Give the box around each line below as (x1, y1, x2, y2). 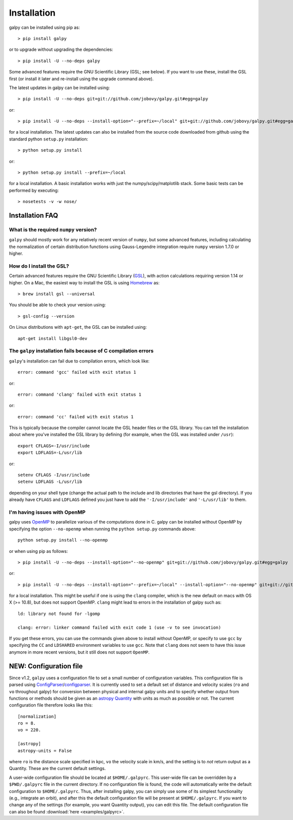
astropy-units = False (18, 748, 72, 753)
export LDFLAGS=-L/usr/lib (18, 450, 83, 456)
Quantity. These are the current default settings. (9, 766, 106, 772)
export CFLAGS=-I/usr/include (18, 443, 90, 449)
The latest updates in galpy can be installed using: (9, 85, 110, 91)
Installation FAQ (9, 211, 59, 220)
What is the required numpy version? (9, 226, 97, 233)
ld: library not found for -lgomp (18, 611, 100, 616)
